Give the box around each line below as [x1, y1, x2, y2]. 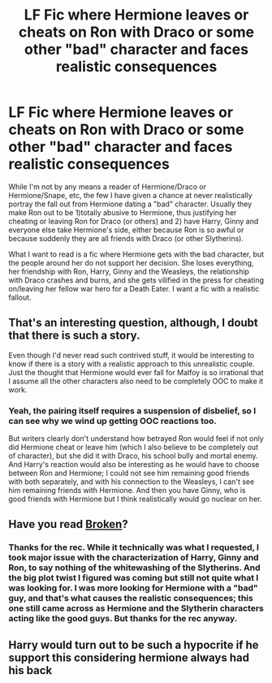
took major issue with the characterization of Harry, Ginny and [8, 552, 259, 564]
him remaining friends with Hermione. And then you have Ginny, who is [8, 486, 246, 495]
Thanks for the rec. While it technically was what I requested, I [8, 542, 260, 553]
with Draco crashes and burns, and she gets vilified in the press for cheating [8, 274, 265, 285]
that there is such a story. [8, 329, 140, 343]
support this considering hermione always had [8, 651, 250, 664]
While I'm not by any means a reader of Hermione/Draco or [8, 181, 207, 192]
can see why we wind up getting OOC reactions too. [8, 415, 218, 426]
